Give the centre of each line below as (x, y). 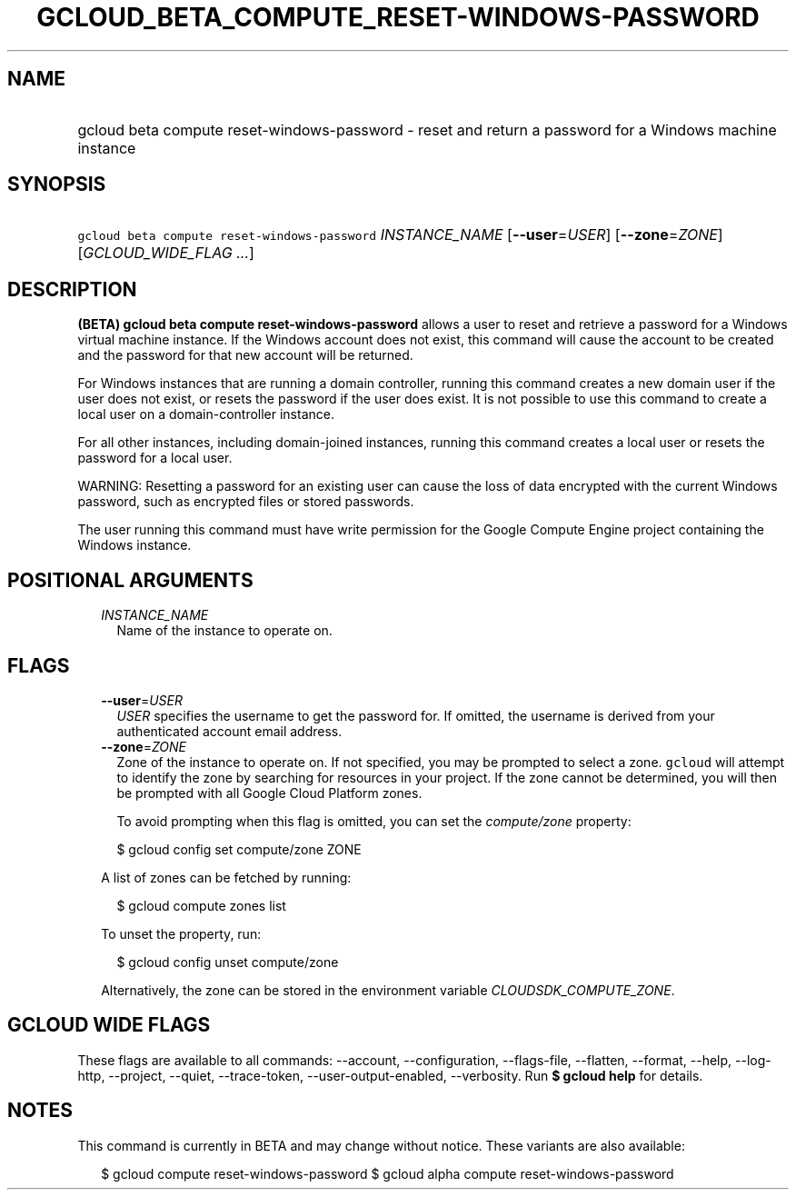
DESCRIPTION (72, 289)
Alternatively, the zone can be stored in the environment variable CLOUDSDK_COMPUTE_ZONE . (388, 990)
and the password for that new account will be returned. (245, 355)
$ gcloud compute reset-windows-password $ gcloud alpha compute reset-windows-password (388, 1173)
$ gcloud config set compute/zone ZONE (239, 849)
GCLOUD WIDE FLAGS (109, 1025)
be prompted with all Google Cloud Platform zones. (269, 793)
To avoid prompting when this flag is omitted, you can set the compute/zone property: (374, 821)
